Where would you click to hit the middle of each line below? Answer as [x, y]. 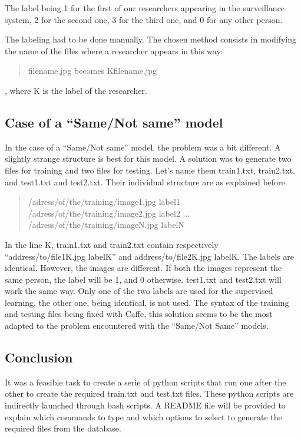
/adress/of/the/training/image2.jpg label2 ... [109, 213]
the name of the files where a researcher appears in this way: [114, 50]
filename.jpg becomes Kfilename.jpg [92, 71]
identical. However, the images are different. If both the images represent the [143, 268]
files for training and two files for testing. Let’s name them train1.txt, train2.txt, [150, 170]
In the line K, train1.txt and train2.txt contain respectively [112, 244]
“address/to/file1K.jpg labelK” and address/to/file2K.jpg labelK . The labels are [149, 256]
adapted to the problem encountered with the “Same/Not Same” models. [137, 326]
